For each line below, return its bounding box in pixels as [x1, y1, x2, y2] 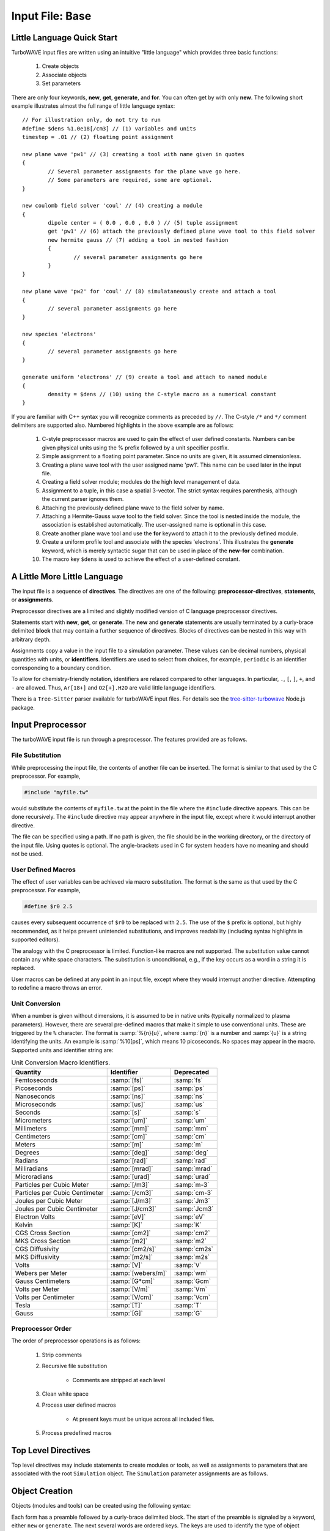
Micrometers [15, 1116, 52, 1124]
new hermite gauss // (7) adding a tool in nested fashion [48, 236, 229, 243]
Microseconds [15, 1100, 56, 1108]
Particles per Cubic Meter [15, 1180, 89, 1189]
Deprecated [174, 1067, 209, 1076]
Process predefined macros [42, 1429, 112, 1437]
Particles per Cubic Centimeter [15, 1188, 104, 1197]
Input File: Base [11, 9, 92, 23]
